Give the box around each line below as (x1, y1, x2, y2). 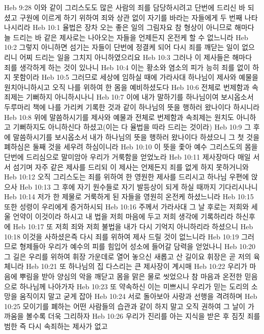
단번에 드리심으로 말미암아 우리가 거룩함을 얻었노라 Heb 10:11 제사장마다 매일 (4, 151, 251, 162)
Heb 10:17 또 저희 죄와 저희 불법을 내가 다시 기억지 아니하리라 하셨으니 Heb (13, 221, 253, 232)
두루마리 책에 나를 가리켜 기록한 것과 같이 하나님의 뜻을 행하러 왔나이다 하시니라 (4, 101, 260, 112)
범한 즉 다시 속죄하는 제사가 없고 (4, 321, 108, 331)
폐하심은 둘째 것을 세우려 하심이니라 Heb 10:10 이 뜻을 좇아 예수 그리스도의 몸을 (4, 141, 258, 152)
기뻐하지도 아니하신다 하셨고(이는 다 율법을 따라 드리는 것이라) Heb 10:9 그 (13, 122, 251, 132)
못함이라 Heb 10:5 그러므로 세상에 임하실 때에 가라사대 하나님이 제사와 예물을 (13, 72, 258, 82)
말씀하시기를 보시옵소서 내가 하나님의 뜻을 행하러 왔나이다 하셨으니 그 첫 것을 (13, 131, 260, 142)
